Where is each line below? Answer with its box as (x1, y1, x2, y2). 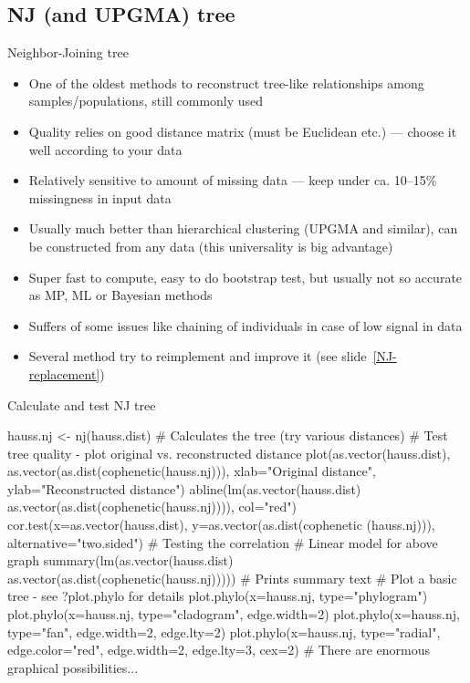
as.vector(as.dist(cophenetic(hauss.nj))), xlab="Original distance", (7, 461, 376, 481)
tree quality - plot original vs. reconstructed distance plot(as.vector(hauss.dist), (7, 443, 451, 462)
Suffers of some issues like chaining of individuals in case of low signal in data (28, 316, 463, 335)
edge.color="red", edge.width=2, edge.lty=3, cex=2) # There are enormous (7, 640, 431, 659)
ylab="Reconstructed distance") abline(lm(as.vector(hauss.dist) (7, 479, 361, 498)
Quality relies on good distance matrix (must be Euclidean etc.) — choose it (28, 121, 457, 140)
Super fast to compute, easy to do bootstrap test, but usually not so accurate (28, 267, 463, 286)
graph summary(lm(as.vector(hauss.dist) (7, 551, 234, 570)
